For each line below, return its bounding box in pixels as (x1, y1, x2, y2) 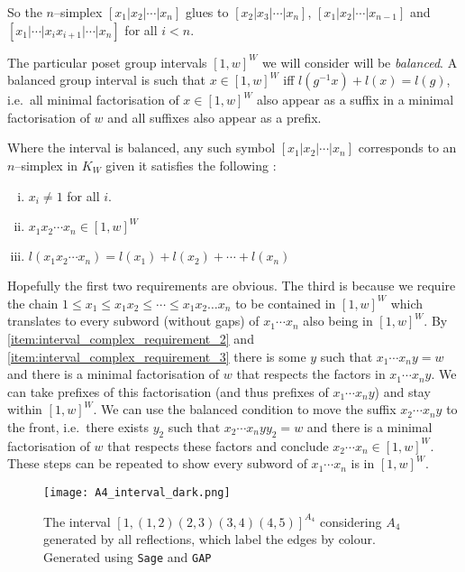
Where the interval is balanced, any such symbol (7, 138, 276, 157)
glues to (185, 3, 229, 21)
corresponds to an (358, 138, 457, 157)
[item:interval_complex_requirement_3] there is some (7, 346, 306, 365)
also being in (303, 311, 373, 330)
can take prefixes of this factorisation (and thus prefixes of (7, 382, 329, 401)
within (7, 400, 42, 419)
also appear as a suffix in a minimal (257, 90, 454, 109)
